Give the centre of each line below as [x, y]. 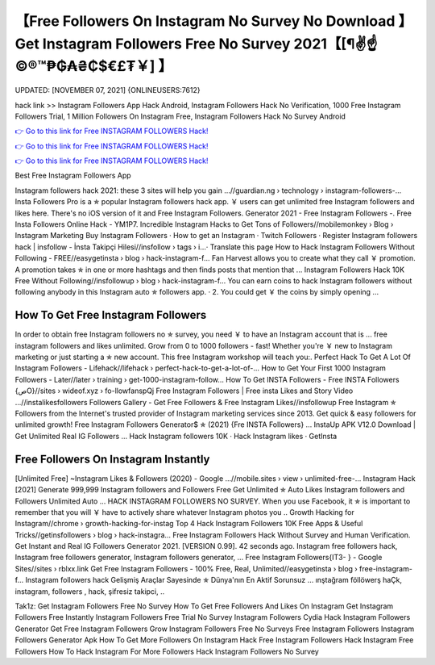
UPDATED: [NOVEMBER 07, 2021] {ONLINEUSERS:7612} [108, 90]
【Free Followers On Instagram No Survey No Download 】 [214, 21]
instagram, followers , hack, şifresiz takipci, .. [90, 591]
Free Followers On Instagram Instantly [112, 459]
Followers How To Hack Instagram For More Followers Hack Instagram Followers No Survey [167, 651]
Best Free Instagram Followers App [73, 176]
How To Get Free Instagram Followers [111, 315]
